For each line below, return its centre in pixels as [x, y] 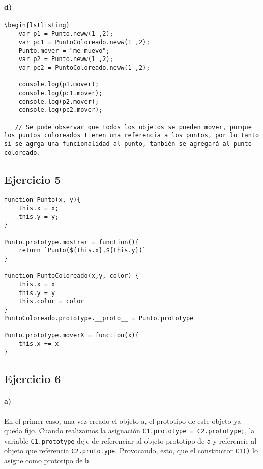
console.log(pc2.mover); [61, 110]
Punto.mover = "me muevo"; [64, 51]
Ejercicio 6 [33, 379]
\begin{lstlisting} [37, 25]
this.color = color [51, 301]
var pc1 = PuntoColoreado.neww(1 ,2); [84, 42]
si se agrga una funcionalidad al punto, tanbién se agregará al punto [128, 144]
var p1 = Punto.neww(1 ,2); [66, 34]
